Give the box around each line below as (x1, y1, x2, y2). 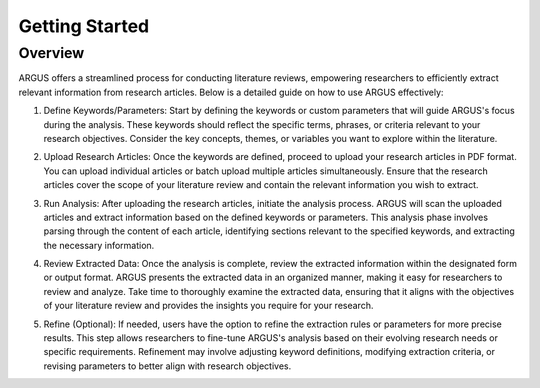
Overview (18, 44, 85, 62)
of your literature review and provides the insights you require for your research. (43, 300, 374, 312)
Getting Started (18, 15, 150, 37)
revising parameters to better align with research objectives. (43, 360, 292, 372)
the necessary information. (43, 239, 155, 251)
